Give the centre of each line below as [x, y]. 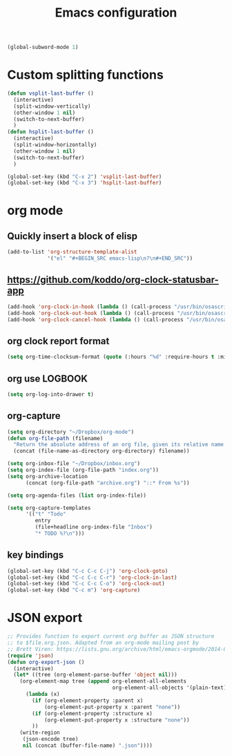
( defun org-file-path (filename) [55, 438]
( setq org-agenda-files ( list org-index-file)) [77, 495]
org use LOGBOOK [48, 378]
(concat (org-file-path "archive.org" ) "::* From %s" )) [107, 483]
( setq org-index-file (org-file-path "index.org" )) [83, 470]
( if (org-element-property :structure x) [93, 713]
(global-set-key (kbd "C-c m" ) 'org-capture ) [74, 590]
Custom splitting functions [85, 75]
